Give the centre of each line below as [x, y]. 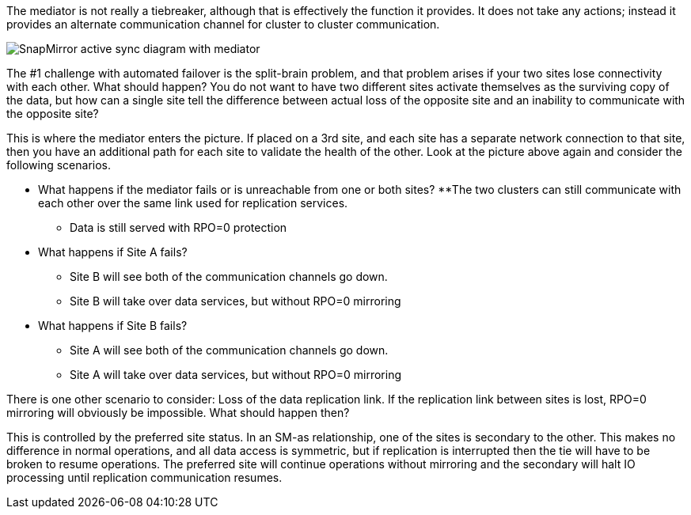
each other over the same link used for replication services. [193, 203]
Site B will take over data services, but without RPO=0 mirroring [235, 301]
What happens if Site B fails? [113, 326]
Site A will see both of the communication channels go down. [229, 350]
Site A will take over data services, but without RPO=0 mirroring [236, 375]
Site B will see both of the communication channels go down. [229, 276]
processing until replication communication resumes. [144, 477]
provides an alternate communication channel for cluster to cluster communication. [223, 24]
